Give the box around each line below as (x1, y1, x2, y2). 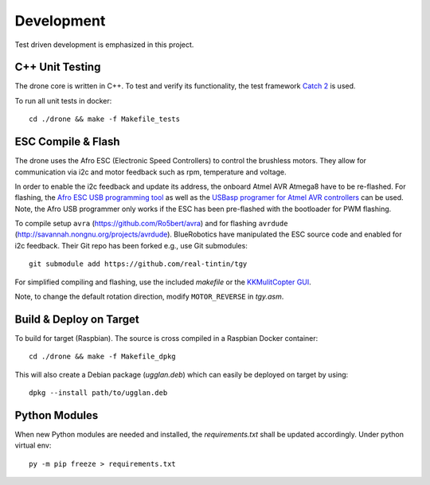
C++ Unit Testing (14, 61, 101, 74)
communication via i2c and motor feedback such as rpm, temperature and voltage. (14, 167, 287, 177)
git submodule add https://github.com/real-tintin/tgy (29, 260, 248, 268)
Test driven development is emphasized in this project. (14, 40, 194, 49)
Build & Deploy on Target (14, 312, 139, 326)
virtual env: (14, 440, 52, 450)
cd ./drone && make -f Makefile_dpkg (29, 352, 177, 362)
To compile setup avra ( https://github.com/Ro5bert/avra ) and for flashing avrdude (14, 219, 288, 229)
